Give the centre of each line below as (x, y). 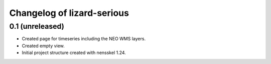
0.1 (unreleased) (37, 26)
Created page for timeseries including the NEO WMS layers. (84, 39)
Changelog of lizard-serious (69, 13)
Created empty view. (43, 46)
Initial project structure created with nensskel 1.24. (74, 53)
